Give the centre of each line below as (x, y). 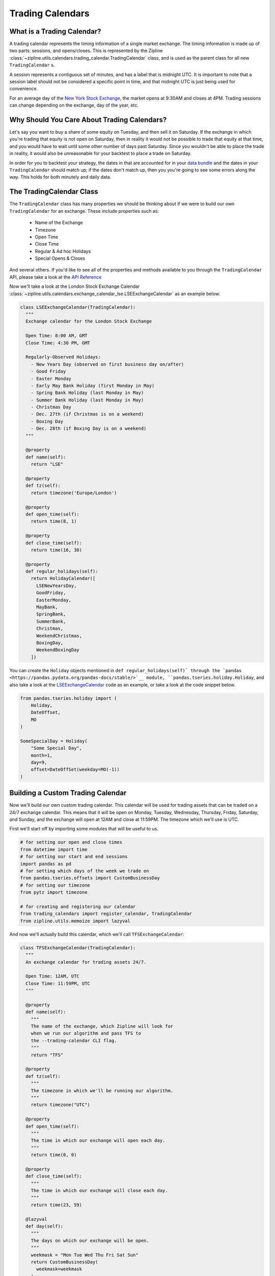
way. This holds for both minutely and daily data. (60, 177)
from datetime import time (54, 849)
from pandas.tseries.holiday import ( (68, 698)
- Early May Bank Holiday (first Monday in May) (93, 386)
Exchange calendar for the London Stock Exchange (89, 321)
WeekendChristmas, (59, 636)
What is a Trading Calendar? (55, 31)
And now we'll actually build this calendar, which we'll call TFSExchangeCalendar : (97, 934)
